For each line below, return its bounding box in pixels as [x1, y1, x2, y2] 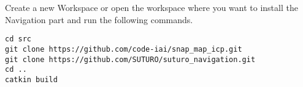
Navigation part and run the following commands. [5, 13, 193, 26]
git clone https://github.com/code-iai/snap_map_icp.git [5, 44, 242, 54]
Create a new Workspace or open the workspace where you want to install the [5, 1, 298, 13]
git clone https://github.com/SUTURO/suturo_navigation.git [5, 55, 256, 64]
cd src [5, 35, 31, 44]
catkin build [5, 75, 58, 84]
